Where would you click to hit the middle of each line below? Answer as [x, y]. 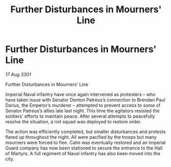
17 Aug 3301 [18, 74]
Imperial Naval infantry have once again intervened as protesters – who [80, 94]
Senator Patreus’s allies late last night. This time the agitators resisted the [82, 110]
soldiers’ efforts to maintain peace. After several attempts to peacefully [80, 116]
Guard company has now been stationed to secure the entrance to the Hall [84, 148]
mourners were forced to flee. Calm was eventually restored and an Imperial [85, 142]
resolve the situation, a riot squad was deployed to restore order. [73, 121]
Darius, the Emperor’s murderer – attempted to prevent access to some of [83, 105]
